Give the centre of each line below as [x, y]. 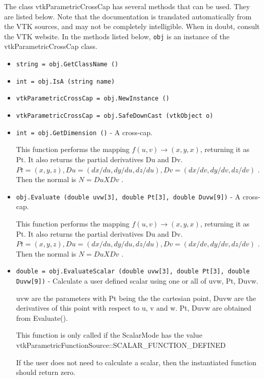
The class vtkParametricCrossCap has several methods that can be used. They [127, 6]
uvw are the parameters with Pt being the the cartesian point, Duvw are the [136, 298]
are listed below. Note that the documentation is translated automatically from [128, 16]
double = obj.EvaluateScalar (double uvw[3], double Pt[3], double [133, 272]
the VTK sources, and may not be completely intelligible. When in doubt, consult [132, 26]
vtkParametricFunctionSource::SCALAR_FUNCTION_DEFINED [121, 345]
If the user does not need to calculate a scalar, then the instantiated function [136, 362]
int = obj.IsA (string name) [65, 81]
